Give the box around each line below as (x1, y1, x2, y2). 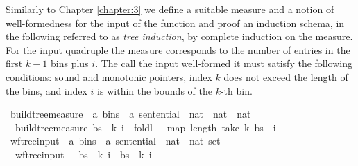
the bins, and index (6, 83, 87, 98)
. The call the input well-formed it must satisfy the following (95, 56, 352, 71)
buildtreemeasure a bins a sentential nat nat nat (10, 107, 251, 121)
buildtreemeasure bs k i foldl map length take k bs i (15, 120, 276, 134)
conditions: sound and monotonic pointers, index (6, 69, 212, 84)
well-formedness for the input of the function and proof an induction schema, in (6, 15, 345, 30)
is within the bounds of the (97, 83, 212, 98)
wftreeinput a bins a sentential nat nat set (10, 133, 221, 148)
